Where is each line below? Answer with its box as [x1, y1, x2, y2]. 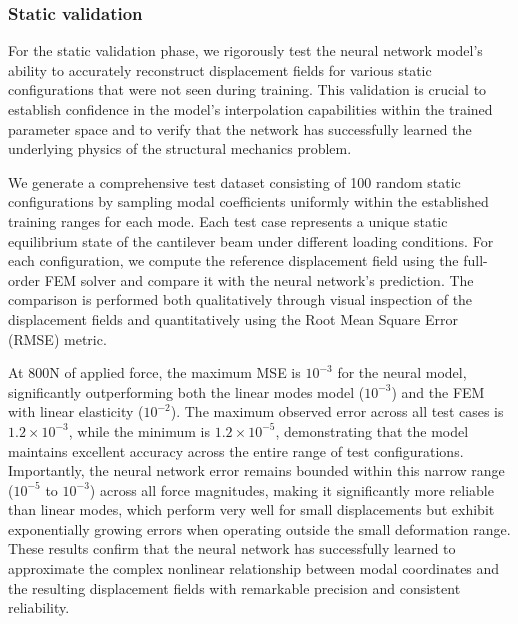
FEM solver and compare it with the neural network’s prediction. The [44, 269, 474, 290]
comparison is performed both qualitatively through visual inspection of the [8, 289, 473, 310]
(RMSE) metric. [8, 328, 107, 349]
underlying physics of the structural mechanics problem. [8, 138, 352, 159]
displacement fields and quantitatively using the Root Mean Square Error [8, 308, 458, 329]
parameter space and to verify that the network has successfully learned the [8, 118, 472, 139]
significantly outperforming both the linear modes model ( [8, 381, 365, 402]
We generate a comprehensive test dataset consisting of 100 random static [8, 171, 461, 192]
